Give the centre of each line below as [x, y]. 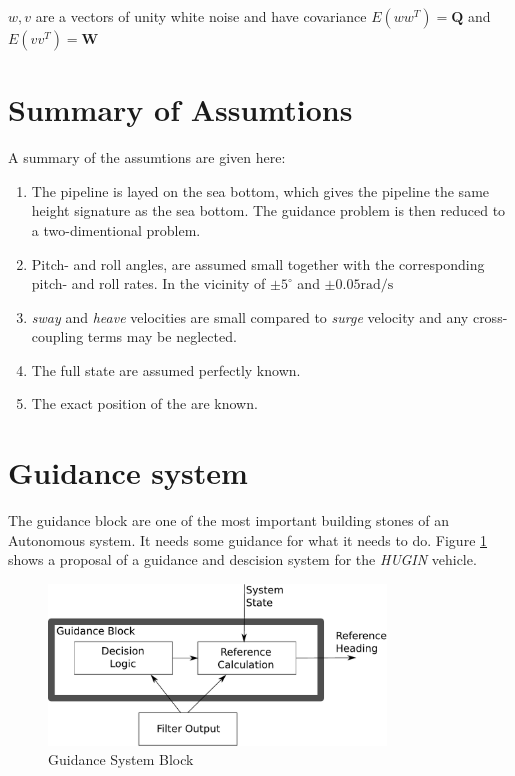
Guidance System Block [121, 759]
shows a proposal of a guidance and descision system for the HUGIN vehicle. [242, 559]
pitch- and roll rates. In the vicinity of [148, 283]
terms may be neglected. [162, 336]
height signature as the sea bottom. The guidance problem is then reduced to [268, 210]
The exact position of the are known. [144, 403]
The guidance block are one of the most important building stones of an [228, 520]
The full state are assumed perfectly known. [166, 369]
